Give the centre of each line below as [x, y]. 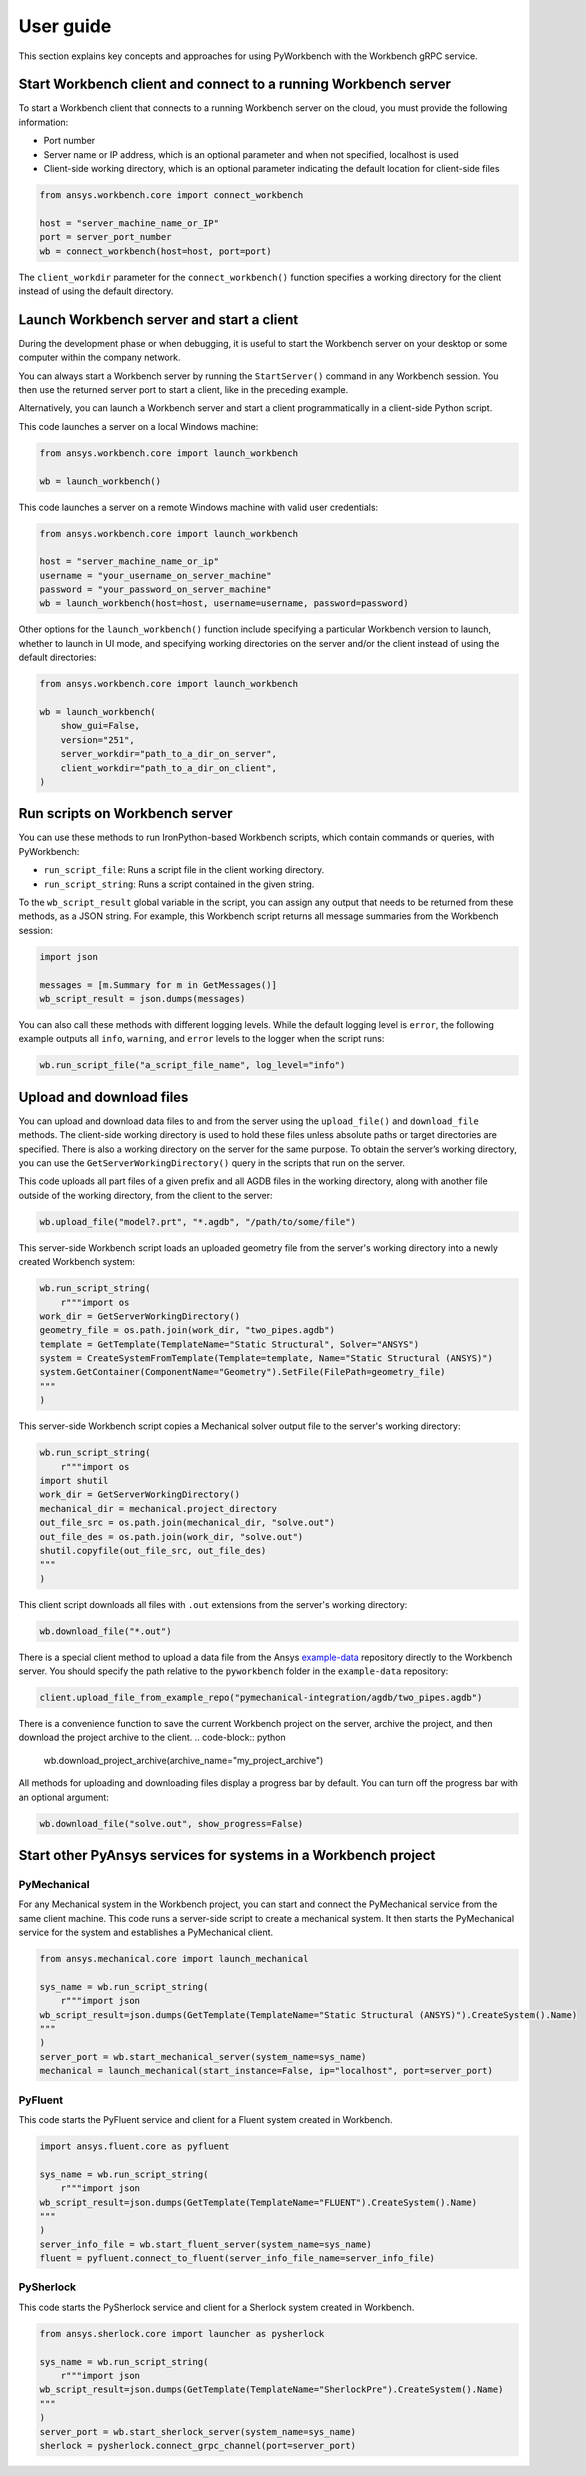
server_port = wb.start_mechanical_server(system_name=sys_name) [203, 2056]
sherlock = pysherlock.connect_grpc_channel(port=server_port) [198, 2445]
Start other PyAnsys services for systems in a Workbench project [227, 1855]
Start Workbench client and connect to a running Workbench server [235, 84]
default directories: [57, 657]
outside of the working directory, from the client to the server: [146, 1195]
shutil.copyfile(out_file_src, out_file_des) [153, 1550]
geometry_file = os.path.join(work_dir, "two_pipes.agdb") [187, 1330]
